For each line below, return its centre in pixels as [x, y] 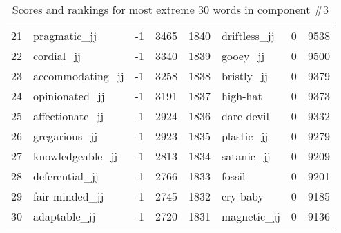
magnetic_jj [251, 216]
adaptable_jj [65, 216]
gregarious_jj [66, 136]
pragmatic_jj [65, 36]
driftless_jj [248, 36]
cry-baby [242, 196]
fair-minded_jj [69, 196]
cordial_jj [57, 56]
